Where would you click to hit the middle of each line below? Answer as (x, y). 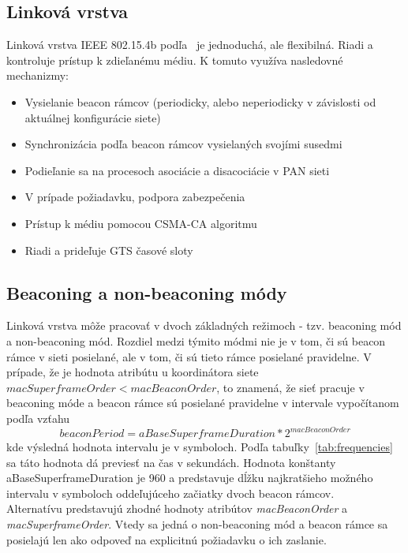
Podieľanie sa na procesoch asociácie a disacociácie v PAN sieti (177, 170)
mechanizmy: (37, 75)
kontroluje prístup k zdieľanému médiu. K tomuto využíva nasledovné (175, 60)
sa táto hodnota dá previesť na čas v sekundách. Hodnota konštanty (171, 462)
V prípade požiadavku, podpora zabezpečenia (135, 197)
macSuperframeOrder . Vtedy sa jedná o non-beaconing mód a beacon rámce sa (197, 523)
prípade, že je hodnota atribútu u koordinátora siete (133, 372)
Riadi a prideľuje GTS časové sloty (109, 250)
